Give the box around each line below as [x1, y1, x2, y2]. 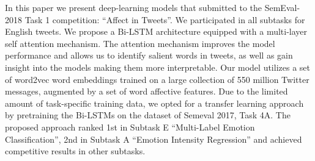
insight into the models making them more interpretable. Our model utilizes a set [5, 60, 310, 73]
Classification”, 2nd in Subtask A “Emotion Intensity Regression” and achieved [5, 132, 302, 145]
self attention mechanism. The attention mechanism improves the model [5, 37, 275, 49]
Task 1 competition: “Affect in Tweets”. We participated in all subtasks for [24, 13, 305, 26]
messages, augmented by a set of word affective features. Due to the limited [5, 85, 288, 98]
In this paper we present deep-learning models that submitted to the [5, 1, 262, 13]
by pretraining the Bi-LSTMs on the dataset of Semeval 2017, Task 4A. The [5, 109, 291, 121]
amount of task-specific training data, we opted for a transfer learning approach [5, 96, 304, 109]
